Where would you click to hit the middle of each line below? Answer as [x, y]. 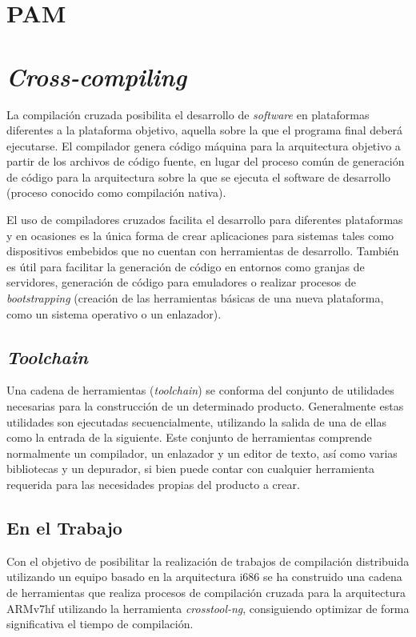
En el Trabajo [64, 527]
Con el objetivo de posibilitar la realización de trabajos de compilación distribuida [208, 561]
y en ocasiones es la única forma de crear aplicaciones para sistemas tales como [200, 235]
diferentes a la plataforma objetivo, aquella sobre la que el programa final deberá [205, 130]
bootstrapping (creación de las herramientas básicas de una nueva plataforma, [195, 298]
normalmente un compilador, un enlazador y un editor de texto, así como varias [202, 453]
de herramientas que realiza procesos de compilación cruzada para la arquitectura [206, 592]
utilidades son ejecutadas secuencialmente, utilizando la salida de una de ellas [196, 421]
